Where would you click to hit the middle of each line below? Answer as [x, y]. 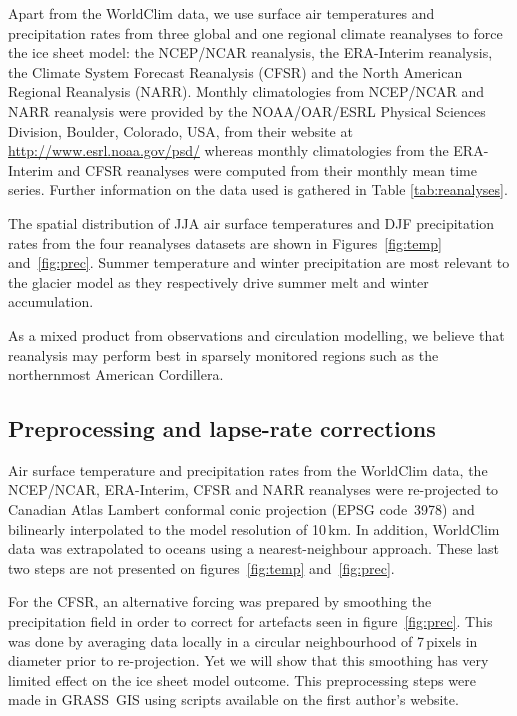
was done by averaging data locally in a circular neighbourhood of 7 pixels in [243, 640]
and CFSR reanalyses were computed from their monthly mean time [267, 169]
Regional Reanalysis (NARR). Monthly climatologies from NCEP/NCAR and [246, 91]
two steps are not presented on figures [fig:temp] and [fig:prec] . [201, 567]
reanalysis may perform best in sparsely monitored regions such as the [223, 354]
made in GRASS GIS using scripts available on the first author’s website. [233, 699]
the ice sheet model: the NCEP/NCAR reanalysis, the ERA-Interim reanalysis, [250, 52]
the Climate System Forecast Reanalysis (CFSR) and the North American [235, 71]
